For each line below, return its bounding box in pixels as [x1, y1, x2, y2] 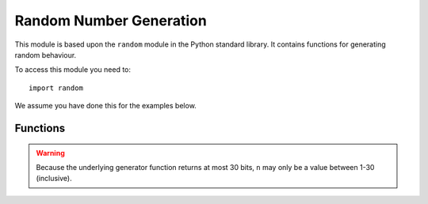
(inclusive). [36, 174, 72, 183]
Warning [36, 148, 65, 157]
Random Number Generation [14, 12, 208, 29]
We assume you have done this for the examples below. [14, 101, 197, 111]
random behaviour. [14, 50, 77, 59]
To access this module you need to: [14, 65, 131, 74]
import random [29, 83, 83, 93]
